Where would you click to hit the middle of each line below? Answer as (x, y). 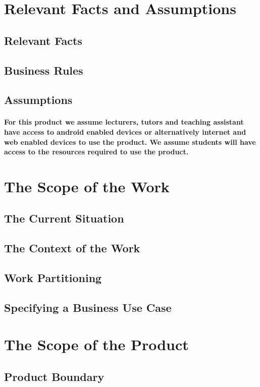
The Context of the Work (72, 248)
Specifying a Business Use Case (88, 307)
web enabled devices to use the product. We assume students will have (130, 142)
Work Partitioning (53, 278)
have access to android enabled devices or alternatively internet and (125, 131)
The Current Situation (64, 218)
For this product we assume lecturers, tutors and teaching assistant (124, 122)
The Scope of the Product (96, 344)
